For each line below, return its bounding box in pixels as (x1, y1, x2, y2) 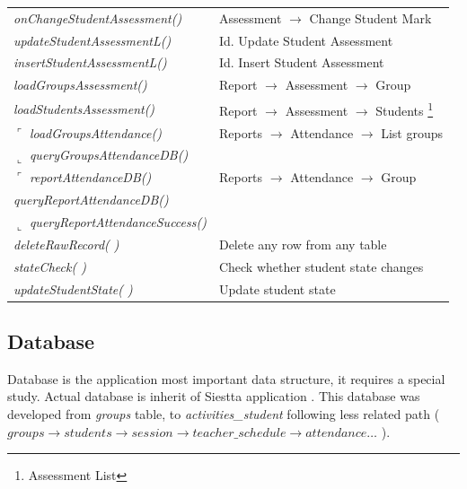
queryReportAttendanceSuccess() (29, 213, 207, 231)
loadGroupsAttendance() (29, 123, 162, 142)
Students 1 (375, 99, 434, 119)
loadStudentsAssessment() (13, 99, 155, 118)
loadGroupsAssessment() (13, 75, 147, 94)
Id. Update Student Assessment (218, 31, 393, 49)
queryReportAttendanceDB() (13, 190, 169, 209)
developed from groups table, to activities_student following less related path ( (7, 405, 440, 424)
